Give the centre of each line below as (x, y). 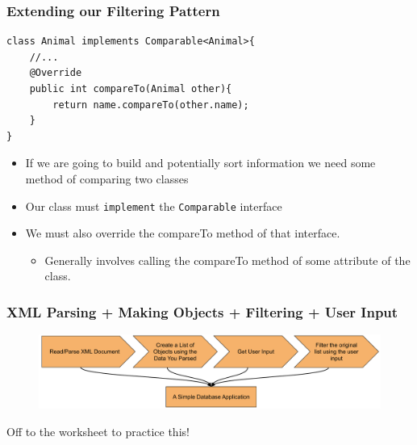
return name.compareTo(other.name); (151, 105)
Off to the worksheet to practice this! (98, 431)
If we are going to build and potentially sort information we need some (200, 163)
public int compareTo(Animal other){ (131, 89)
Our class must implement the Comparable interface (154, 206)
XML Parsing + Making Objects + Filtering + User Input (202, 311)
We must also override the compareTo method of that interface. (183, 233)
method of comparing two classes (107, 178)
